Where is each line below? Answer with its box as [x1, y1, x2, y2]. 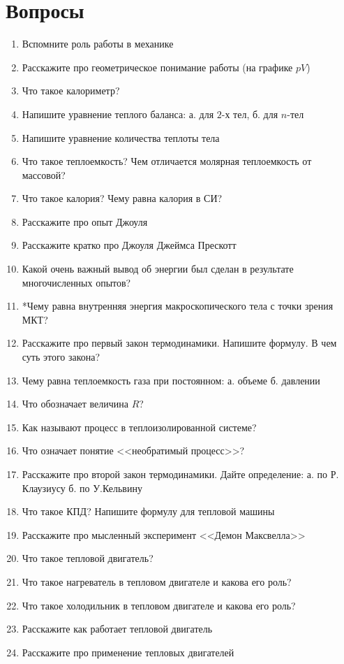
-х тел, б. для [221, 106, 278, 121]
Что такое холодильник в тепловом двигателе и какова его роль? [22, 598, 296, 612]
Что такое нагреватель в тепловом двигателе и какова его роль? [22, 574, 292, 589]
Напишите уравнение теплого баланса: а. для [22, 106, 214, 121]
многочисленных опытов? [22, 275, 131, 289]
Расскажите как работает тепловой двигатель [22, 621, 213, 636]
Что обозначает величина [22, 396, 128, 411]
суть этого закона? [22, 349, 100, 364]
